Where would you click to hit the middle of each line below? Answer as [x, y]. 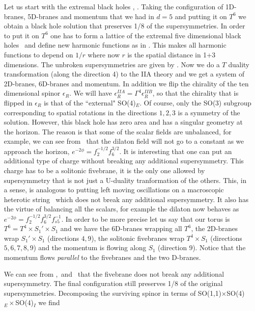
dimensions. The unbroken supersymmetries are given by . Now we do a [112, 64]
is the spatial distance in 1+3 [171, 54]
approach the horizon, [37, 151]
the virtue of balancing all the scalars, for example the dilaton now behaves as [122, 209]
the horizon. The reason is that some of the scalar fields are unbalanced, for [118, 131]
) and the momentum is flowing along [90, 247]
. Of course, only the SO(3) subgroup [196, 102]
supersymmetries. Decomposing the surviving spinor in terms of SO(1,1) [113, 293]
